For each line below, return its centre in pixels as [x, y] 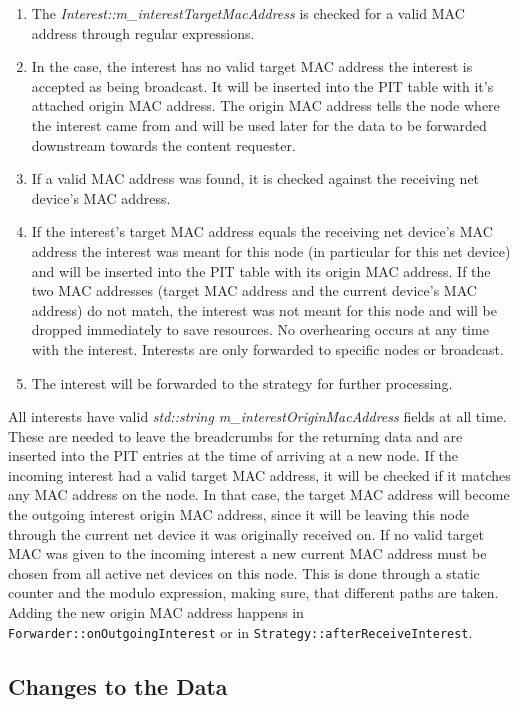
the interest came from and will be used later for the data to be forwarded [259, 124]
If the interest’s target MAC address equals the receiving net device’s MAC [262, 231]
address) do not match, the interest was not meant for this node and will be [264, 309]
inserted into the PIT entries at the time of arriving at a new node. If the [233, 455]
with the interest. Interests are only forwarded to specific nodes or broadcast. [267, 348]
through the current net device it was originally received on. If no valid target [246, 533]
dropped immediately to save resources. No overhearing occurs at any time [260, 329]
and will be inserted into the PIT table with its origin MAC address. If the [261, 270]
